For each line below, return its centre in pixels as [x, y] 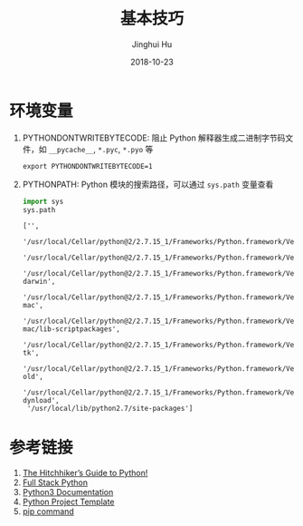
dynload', [41, 401]
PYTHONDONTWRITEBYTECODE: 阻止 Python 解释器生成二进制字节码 [154, 138]
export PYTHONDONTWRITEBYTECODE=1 [87, 166]
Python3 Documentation [68, 492]
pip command [48, 511]
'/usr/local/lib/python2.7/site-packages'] [110, 409]
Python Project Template [68, 502]
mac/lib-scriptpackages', [71, 329]
